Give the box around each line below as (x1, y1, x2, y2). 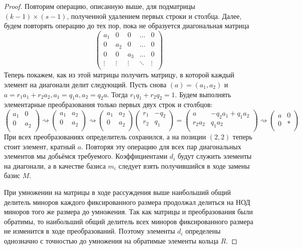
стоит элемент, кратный (4, 141, 75, 151)
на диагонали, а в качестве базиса (4, 160, 106, 171)
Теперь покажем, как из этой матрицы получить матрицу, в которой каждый (4, 69, 235, 80)
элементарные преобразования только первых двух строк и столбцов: (4, 99, 213, 110)
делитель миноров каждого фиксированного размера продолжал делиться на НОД (4, 196, 250, 207)
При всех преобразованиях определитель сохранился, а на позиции (4, 131, 206, 142)
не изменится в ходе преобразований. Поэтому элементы (4, 226, 175, 236)
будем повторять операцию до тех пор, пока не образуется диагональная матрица (4, 20, 249, 31)
